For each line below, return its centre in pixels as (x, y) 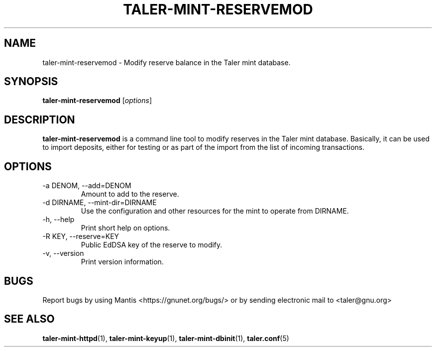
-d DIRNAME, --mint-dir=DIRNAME (100, 203)
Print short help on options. (125, 228)
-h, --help (58, 220)
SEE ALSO (29, 319)
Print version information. (122, 262)
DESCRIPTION (40, 119)
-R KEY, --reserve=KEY (81, 236)
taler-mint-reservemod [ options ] (97, 101)
